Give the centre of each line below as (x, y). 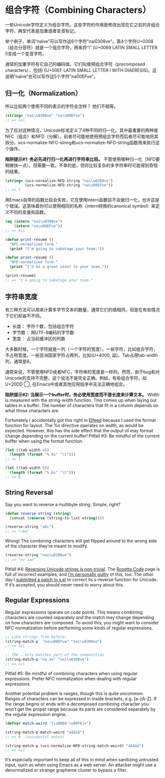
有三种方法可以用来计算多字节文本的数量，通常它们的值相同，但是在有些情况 (82, 309)
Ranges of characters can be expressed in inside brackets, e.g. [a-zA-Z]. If (81, 698)
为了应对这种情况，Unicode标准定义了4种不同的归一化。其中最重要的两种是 (82, 130)
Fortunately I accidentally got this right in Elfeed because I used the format (81, 420)
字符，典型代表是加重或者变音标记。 (42, 31)
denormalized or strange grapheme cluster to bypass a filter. (66, 770)
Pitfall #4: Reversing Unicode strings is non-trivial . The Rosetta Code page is (82, 569)
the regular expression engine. (36, 714)
